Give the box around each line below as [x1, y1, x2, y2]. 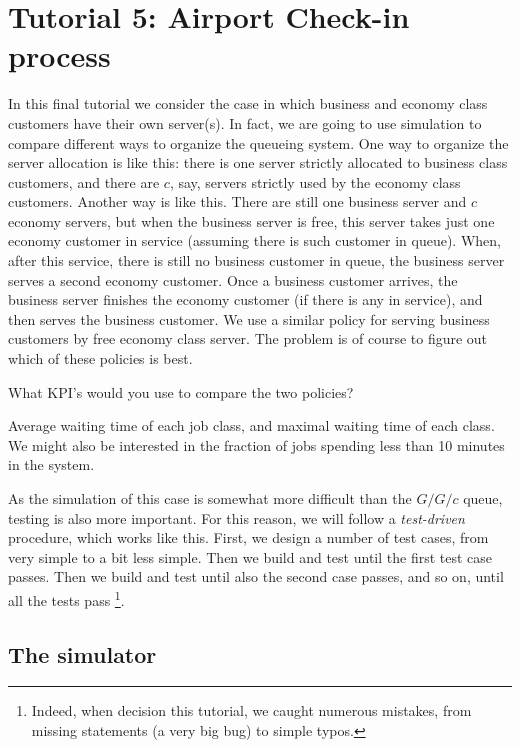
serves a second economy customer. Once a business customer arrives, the [8, 269, 458, 290]
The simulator [8, 638, 157, 669]
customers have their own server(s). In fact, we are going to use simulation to [8, 112, 482, 133]
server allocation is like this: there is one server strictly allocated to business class [8, 152, 508, 173]
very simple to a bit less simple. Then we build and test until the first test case [8, 546, 493, 567]
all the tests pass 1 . [8, 586, 125, 610]
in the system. [8, 454, 95, 475]
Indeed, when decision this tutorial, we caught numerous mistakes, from [31, 700, 472, 721]
